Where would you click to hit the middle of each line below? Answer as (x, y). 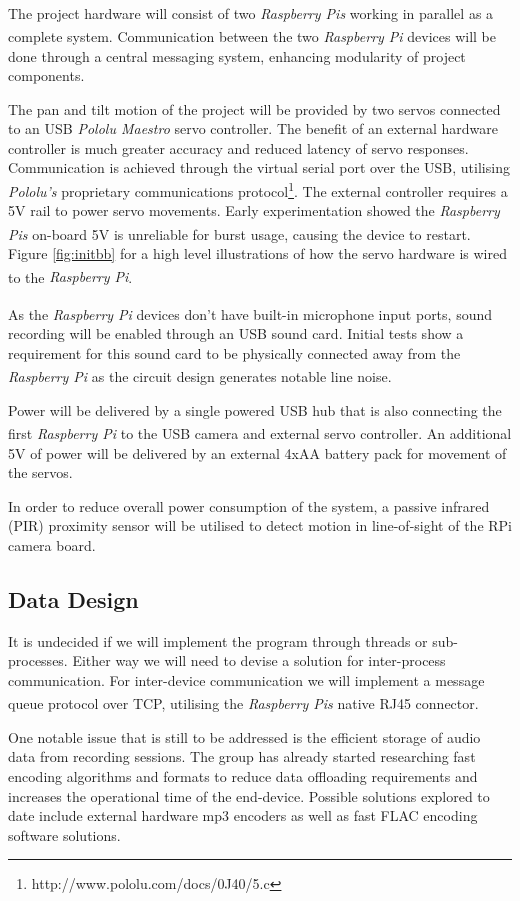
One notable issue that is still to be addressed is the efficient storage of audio (244, 736)
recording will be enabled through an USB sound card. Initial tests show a (236, 333)
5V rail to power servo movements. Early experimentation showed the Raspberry (254, 210)
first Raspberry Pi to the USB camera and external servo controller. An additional (260, 432)
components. (46, 75)
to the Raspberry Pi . (70, 276)
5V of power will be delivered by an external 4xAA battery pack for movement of (257, 452)
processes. (38, 660)
